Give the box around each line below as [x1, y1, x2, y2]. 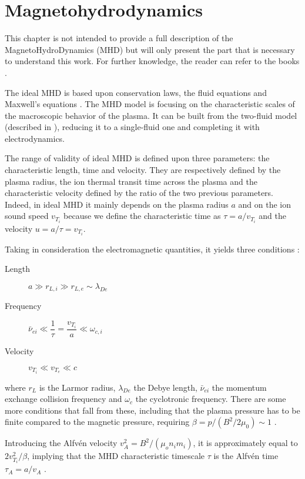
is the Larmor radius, [39, 381, 116, 393]
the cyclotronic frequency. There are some [135, 392, 286, 405]
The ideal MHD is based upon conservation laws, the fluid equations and [5, 86, 267, 98]
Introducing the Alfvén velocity [5, 437, 118, 449]
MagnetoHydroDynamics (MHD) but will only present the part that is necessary [5, 43, 295, 55]
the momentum [212, 381, 267, 393]
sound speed [5, 209, 49, 222]
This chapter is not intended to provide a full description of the [5, 32, 233, 44]
